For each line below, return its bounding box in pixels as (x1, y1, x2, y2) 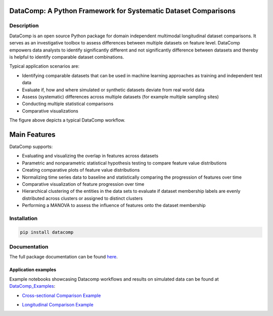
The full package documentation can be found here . (9, 254, 118, 260)
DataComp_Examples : (9, 283, 56, 289)
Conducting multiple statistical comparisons (22, 101, 114, 107)
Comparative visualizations (22, 108, 78, 114)
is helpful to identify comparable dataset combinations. (9, 54, 124, 60)
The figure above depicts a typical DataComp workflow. (9, 117, 126, 123)
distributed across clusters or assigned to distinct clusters (22, 195, 143, 201)
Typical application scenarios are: (9, 63, 79, 69)
